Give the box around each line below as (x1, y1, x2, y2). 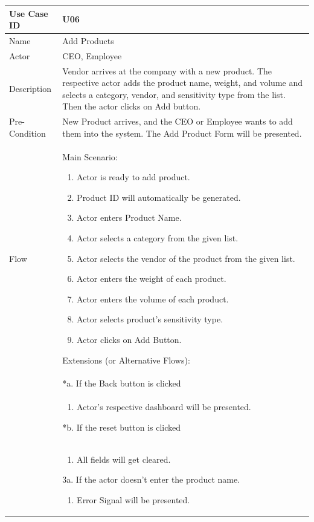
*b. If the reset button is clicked (62, 420, 181, 433)
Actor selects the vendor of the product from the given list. (77, 252, 295, 264)
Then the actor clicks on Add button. (62, 100, 201, 113)
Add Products (62, 34, 114, 47)
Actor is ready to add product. (77, 171, 190, 183)
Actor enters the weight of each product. (77, 272, 226, 285)
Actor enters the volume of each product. (77, 292, 229, 305)
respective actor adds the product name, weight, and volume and (62, 76, 303, 89)
